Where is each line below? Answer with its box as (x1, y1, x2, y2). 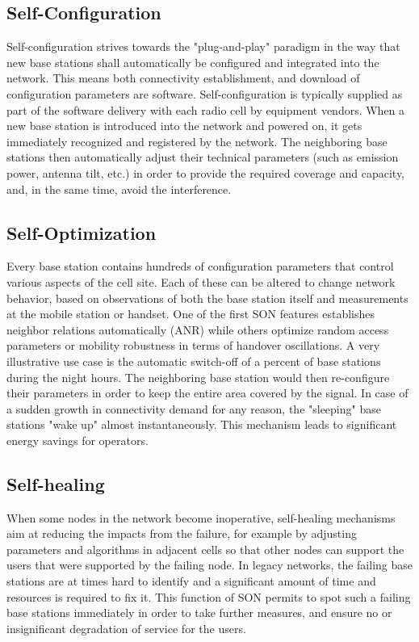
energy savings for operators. (6, 431, 149, 448)
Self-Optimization (6, 220, 157, 245)
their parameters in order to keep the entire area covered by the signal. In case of (6, 384, 409, 401)
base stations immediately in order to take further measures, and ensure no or (6, 604, 392, 621)
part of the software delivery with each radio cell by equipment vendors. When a (6, 101, 405, 118)
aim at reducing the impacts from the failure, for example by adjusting (6, 525, 357, 542)
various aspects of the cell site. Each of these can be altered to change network (6, 273, 396, 290)
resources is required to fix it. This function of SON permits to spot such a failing (6, 588, 411, 605)
